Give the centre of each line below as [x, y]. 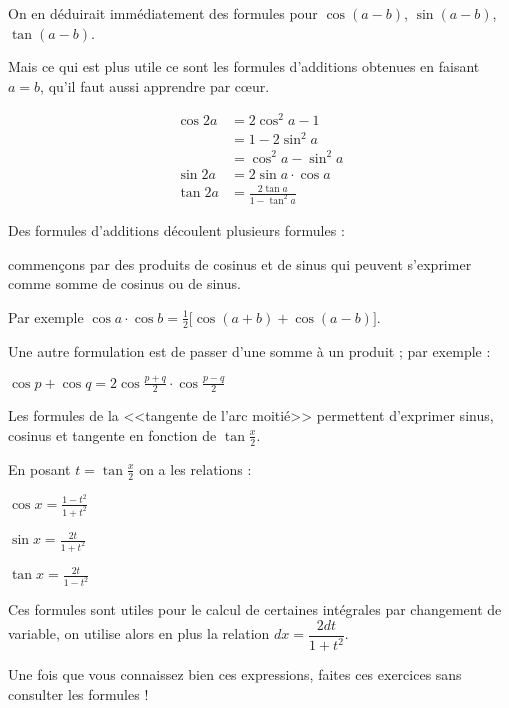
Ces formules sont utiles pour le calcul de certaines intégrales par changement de [255, 609]
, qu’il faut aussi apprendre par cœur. [155, 85]
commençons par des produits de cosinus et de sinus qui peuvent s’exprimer [240, 263]
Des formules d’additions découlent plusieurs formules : [176, 230]
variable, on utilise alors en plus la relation [139, 633]
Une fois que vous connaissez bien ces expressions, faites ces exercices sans [235, 674]
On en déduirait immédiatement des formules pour [163, 13]
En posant [39, 468]
